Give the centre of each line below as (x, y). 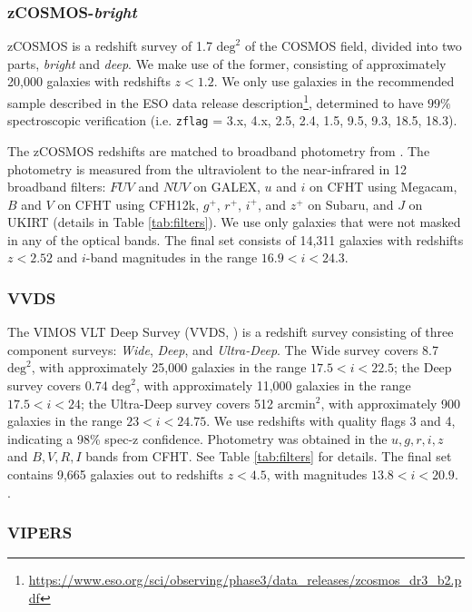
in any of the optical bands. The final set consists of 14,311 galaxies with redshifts (236, 239)
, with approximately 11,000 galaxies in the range (274, 385)
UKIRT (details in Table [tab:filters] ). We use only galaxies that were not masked (234, 222)
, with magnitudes (317, 474)
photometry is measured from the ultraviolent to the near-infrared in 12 (207, 168)
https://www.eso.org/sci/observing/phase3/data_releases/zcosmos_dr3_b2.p (245, 580)
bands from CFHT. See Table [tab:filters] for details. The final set (269, 456)
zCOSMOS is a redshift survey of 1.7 (110, 46)
